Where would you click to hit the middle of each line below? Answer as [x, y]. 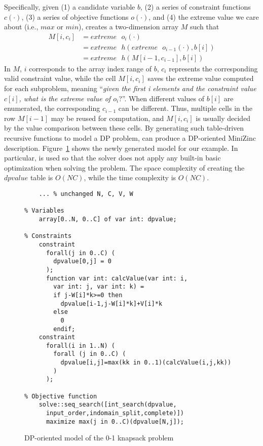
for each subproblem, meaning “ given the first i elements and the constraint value [130, 88]
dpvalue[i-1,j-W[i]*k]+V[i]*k [111, 303]
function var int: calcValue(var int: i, [117, 278]
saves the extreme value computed [201, 78]
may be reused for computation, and [107, 118]
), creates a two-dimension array [129, 27]
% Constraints [48, 236]
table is [42, 177]
